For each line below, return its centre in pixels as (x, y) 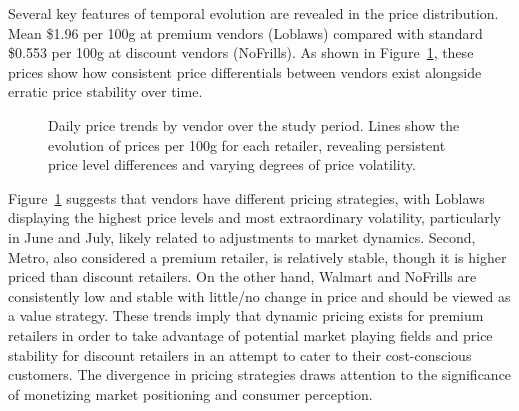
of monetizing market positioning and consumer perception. (190, 393)
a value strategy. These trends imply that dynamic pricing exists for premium (246, 315)
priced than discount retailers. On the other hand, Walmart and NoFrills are (242, 276)
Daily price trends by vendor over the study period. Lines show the (254, 124)
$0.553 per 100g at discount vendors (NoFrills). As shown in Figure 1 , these (241, 52)
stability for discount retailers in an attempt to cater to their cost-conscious (240, 354)
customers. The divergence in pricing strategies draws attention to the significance (260, 374)
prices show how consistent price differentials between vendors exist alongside (245, 71)
